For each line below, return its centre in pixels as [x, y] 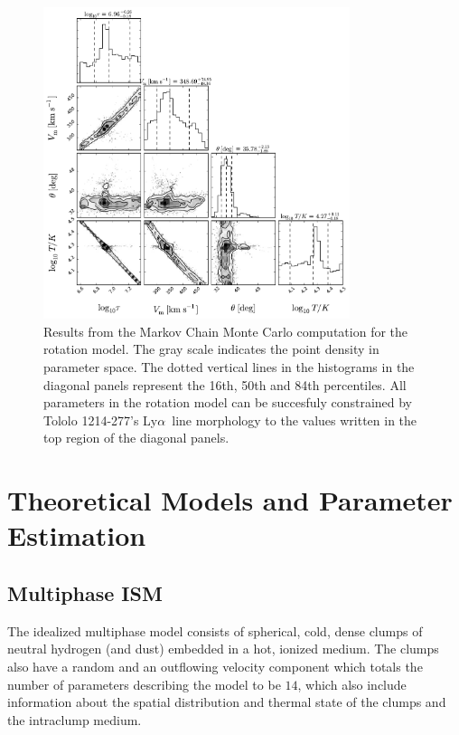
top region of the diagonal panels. [136, 438]
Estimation [77, 535]
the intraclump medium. [75, 719]
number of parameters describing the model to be [144, 684]
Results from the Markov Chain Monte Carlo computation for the [226, 331]
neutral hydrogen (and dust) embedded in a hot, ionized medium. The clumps [223, 649]
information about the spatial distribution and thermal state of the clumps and [227, 702]
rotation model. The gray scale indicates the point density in [211, 349]
